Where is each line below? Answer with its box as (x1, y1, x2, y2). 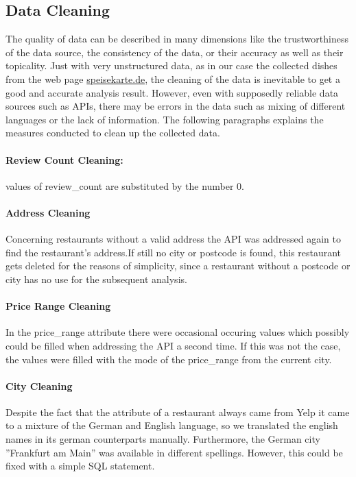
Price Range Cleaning (5, 299, 111, 313)
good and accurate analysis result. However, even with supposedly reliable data (5, 85, 339, 99)
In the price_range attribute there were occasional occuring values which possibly (5, 325, 350, 339)
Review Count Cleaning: (5, 152, 123, 167)
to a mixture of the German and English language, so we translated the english (5, 418, 338, 432)
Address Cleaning (5, 205, 91, 219)
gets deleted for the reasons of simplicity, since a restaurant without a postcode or (5, 258, 351, 273)
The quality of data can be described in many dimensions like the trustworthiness (5, 32, 348, 46)
